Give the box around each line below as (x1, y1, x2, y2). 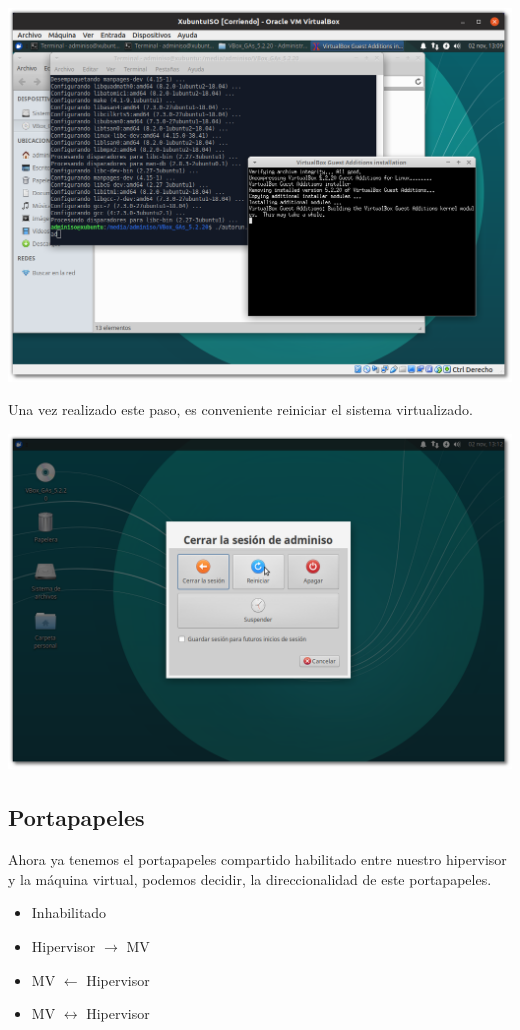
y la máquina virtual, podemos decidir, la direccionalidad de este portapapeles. (8, 868, 492, 889)
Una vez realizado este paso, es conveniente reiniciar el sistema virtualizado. (8, 399, 473, 420)
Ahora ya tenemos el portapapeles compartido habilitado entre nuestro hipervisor (8, 849, 507, 870)
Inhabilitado (31, 902, 107, 923)
